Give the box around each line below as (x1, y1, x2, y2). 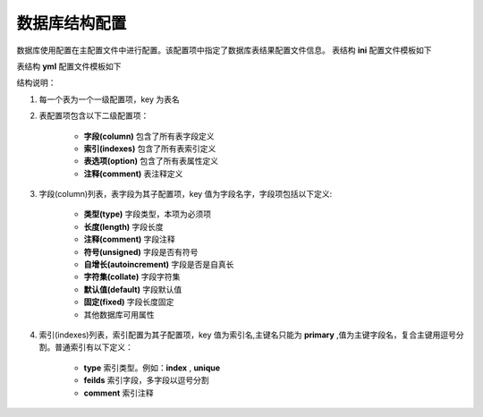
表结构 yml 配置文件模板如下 (16, 61, 122, 72)
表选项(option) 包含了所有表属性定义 (83, 156, 219, 166)
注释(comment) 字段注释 (83, 234, 176, 245)
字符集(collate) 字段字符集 (83, 271, 181, 282)
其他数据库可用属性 (83, 309, 155, 319)
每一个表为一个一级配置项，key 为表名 (38, 94, 181, 105)
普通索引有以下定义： (54, 342, 133, 353)
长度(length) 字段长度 (83, 221, 165, 232)
